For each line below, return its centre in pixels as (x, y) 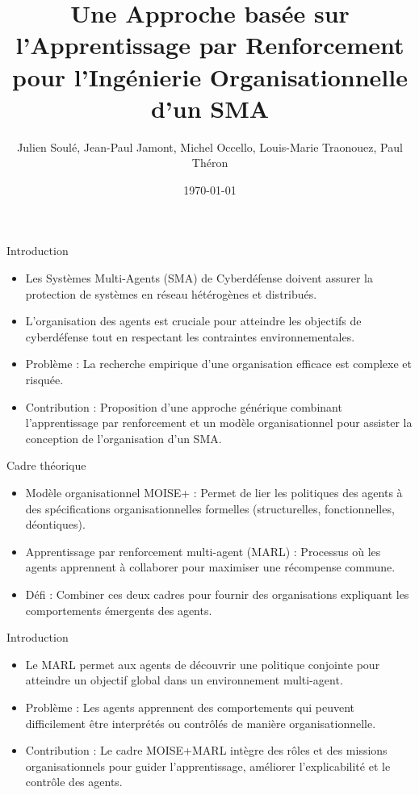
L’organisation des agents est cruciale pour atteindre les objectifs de (193, 321)
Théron (210, 163)
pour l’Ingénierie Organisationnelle (210, 76)
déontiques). (55, 524)
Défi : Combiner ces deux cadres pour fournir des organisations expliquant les (217, 594)
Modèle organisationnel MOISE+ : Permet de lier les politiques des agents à (214, 492)
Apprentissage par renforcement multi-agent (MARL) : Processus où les (203, 551)
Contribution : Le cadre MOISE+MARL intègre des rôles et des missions (206, 750)
